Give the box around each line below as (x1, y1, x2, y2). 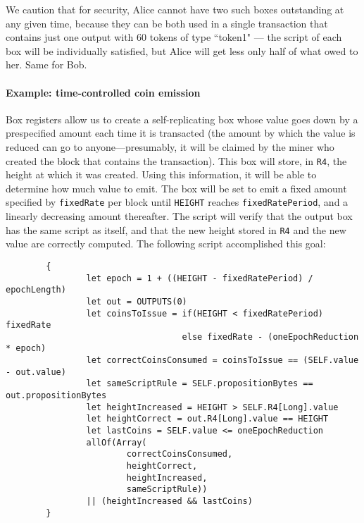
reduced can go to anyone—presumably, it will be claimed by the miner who (6, 139, 334, 154)
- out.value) (6, 367, 66, 377)
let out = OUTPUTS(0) (86, 296, 187, 307)
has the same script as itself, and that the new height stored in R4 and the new (6, 222, 346, 237)
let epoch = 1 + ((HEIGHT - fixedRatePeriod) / (86, 273, 313, 283)
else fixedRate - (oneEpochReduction (182, 331, 359, 342)
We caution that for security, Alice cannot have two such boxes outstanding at (6, 2, 344, 16)
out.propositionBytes (6, 390, 107, 401)
